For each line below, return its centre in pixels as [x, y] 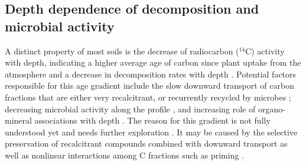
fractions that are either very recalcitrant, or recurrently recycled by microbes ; [148, 97]
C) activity [265, 51]
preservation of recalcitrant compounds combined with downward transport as [146, 143]
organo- [271, 109]
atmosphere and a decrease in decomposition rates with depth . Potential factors [151, 74]
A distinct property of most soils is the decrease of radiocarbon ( [122, 51]
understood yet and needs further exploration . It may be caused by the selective [151, 132]
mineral [18, 120]
